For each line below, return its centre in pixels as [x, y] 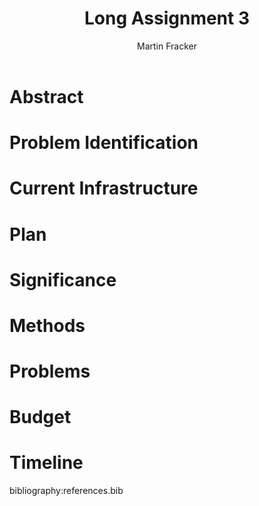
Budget [40, 417]
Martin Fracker [167, 46]
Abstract [46, 96]
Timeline [46, 463]
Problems [50, 371]
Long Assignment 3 [167, 18]
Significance [63, 279]
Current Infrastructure [104, 188]
